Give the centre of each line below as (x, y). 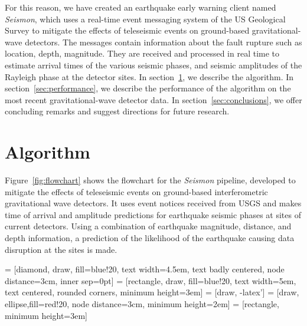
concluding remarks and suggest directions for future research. (117, 111)
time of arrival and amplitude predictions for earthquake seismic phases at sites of (153, 214)
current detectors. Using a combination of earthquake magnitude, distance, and (148, 226)
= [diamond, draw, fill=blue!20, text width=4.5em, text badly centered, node (145, 269)
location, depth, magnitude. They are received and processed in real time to (142, 53)
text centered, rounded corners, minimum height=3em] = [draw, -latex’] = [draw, (152, 292)
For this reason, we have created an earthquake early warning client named (141, 7)
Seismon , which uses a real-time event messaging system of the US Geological (145, 19)
